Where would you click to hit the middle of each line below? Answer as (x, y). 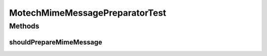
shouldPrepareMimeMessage (56, 42)
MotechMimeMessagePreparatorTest (88, 13)
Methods (24, 26)
